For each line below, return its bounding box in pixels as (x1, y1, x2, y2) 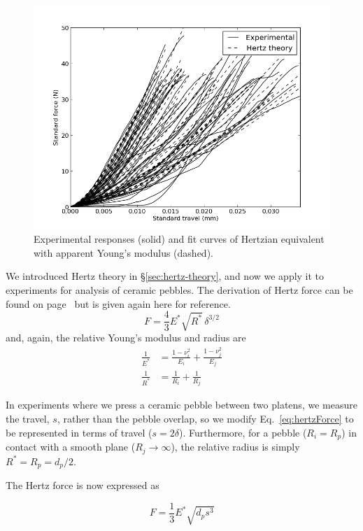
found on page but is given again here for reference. (6, 296, 231, 311)
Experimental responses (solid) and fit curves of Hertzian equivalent (34, 232, 325, 246)
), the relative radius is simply (171, 439, 300, 454)
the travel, (6, 411, 50, 426)
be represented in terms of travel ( (6, 425, 152, 439)
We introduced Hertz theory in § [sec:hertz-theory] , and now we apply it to (6, 269, 325, 283)
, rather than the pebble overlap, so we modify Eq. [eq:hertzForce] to (57, 411, 354, 426)
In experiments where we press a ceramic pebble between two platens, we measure (6, 397, 357, 412)
